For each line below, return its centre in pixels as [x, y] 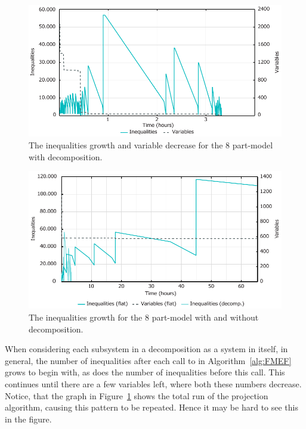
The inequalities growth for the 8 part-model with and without [144, 317]
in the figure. [28, 419]
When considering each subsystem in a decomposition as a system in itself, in [146, 349]
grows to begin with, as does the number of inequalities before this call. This [145, 372]
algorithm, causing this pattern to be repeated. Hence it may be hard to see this [152, 407]
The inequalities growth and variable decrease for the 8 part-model [151, 144]
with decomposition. [66, 156]
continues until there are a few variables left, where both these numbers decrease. [153, 383]
